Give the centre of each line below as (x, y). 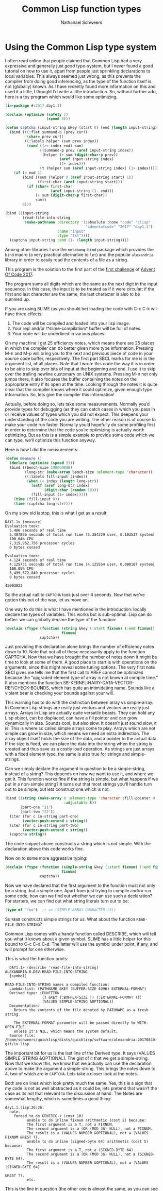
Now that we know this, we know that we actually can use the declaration (78, 1063)
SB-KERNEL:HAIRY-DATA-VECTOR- (98, 683)
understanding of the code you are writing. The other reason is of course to (81, 420)
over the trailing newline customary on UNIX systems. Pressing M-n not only (81, 374)
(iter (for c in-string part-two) (44, 825)
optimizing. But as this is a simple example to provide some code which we (80, 435)
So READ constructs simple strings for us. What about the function (70, 919)
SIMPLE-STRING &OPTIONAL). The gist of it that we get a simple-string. (77, 1058)
